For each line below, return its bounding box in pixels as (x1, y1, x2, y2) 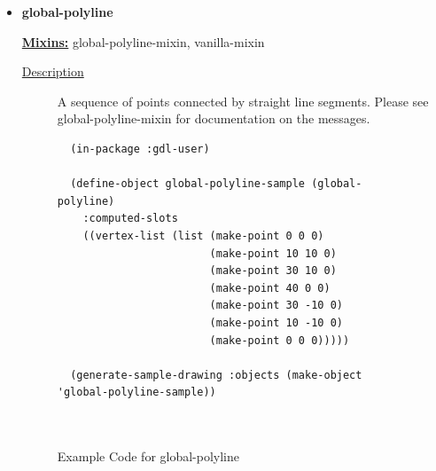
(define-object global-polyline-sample (70, 177, 305, 191)
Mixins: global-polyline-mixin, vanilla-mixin (21, 32, 265, 51)
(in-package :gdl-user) (70, 142, 210, 155)
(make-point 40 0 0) (209, 281, 331, 294)
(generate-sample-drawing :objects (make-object (70, 368, 362, 381)
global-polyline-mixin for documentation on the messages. (57, 109, 370, 128)
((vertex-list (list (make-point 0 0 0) (82, 229, 324, 242)
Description (21, 62, 84, 81)
